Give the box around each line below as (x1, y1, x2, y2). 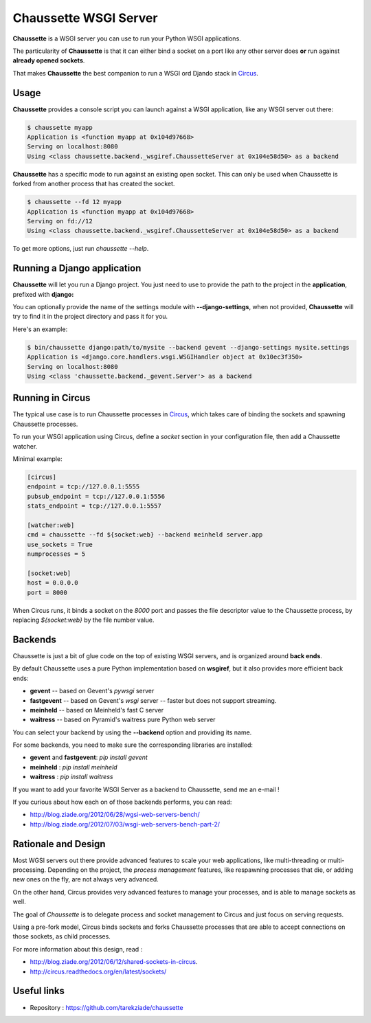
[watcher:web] (27, 521, 75, 529)
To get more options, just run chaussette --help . (12, 245, 149, 253)
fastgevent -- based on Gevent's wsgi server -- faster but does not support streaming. (30, 696, 277, 704)
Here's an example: (12, 325, 68, 333)
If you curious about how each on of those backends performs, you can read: (12, 798, 232, 807)
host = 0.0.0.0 (27, 579, 78, 587)
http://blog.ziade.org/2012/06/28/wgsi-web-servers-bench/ (30, 811, 200, 819)
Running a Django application (12, 262, 142, 274)
